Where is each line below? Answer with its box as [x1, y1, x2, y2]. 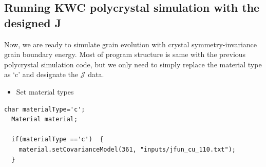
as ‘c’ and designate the [4, 69, 79, 80]
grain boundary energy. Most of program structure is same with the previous [4, 49, 246, 60]
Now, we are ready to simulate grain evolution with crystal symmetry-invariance [4, 39, 257, 49]
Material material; [11, 116, 78, 123]
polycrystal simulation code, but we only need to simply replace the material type [4, 59, 262, 69]
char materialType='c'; [4, 105, 85, 113]
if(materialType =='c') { [11, 136, 104, 143]
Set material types [16, 86, 74, 97]
